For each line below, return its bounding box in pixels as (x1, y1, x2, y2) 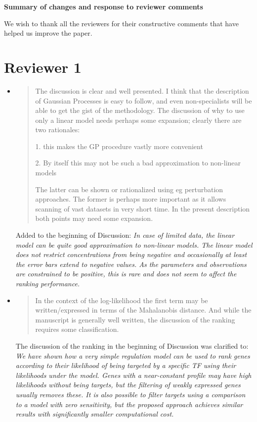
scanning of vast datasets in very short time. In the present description (35, 203, 250, 213)
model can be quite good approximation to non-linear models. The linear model (15, 239, 253, 250)
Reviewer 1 (4, 56, 82, 77)
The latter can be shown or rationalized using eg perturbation (35, 184, 223, 194)
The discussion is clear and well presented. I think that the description (35, 85, 249, 96)
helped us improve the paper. (4, 28, 92, 38)
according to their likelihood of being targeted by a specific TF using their (15, 360, 236, 370)
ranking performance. (15, 278, 80, 288)
